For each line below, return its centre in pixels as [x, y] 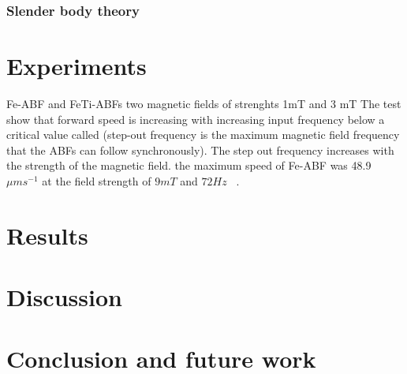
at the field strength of [97, 180]
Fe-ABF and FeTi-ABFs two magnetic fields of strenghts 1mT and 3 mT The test [204, 103]
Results [47, 235]
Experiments [77, 66]
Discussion [64, 297]
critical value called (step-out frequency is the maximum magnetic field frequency [203, 135]
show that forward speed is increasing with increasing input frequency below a [196, 119]
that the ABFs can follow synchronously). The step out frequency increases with [200, 150]
